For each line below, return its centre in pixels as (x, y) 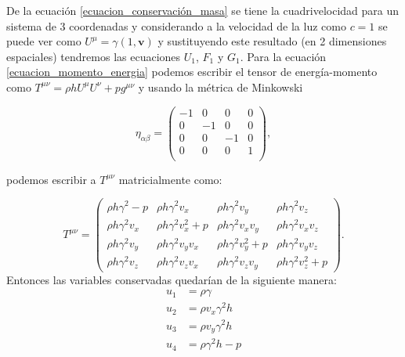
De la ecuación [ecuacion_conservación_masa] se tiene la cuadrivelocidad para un (203, 10)
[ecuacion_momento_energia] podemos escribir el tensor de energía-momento (192, 72)
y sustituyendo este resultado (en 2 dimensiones (272, 41)
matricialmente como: (170, 179)
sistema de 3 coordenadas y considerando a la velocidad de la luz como (176, 25)
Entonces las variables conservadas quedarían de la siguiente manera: (172, 279)
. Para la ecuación (283, 56)
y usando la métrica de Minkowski (221, 87)
